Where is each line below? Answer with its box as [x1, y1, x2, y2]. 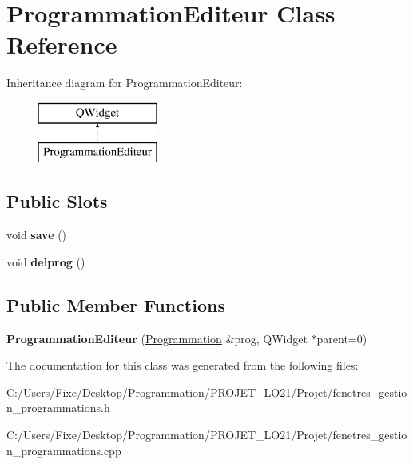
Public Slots [6, 189, 108, 214]
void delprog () [6, 253, 85, 270]
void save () [6, 226, 67, 243]
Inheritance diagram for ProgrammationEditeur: [6, 74, 243, 91]
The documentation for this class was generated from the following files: [6, 357, 359, 374]
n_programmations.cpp [6, 442, 121, 458]
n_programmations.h [6, 399, 110, 416]
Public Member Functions [6, 292, 225, 317]
